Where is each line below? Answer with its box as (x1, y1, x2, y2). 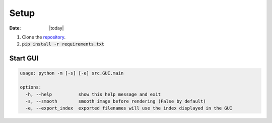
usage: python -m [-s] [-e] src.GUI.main (20, 70, 124, 76)
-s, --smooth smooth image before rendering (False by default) (25, 98, 206, 104)
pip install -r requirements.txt (22, 41, 105, 47)
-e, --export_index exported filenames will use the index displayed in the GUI (25, 105, 233, 111)
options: (20, 84, 42, 90)
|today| (49, 25, 64, 31)
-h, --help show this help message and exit (25, 91, 161, 97)
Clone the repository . (22, 34, 65, 40)
